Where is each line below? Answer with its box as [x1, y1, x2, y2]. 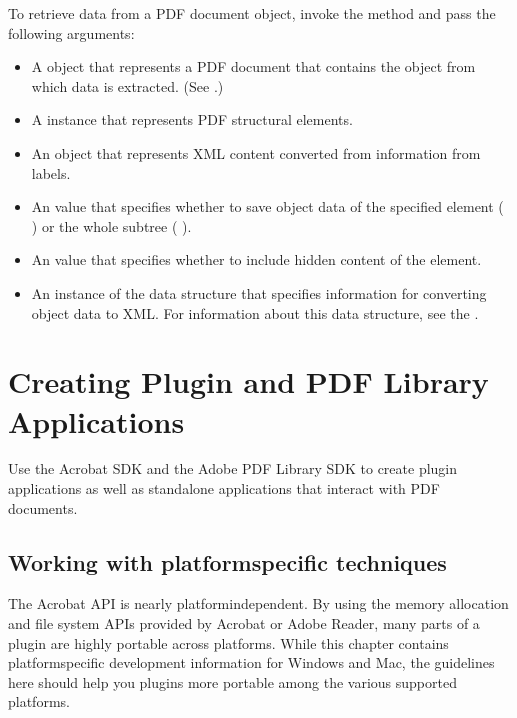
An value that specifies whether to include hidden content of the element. [31, 249, 482, 270]
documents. [8, 497, 78, 518]
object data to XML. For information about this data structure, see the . [31, 302, 479, 323]
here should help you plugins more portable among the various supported [8, 671, 457, 692]
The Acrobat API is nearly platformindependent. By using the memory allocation [8, 593, 509, 614]
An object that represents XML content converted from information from [31, 142, 481, 163]
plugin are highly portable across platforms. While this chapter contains [8, 632, 449, 653]
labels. [31, 162, 71, 183]
